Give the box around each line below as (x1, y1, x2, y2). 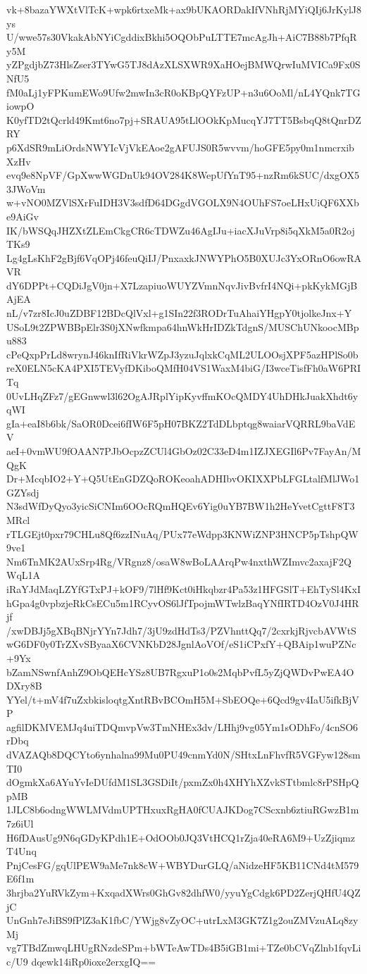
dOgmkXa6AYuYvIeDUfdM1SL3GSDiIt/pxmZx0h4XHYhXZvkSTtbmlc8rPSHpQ (6, 775, 359, 789)
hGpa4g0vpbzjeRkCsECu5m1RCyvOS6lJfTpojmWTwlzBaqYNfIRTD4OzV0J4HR (6, 595, 359, 610)
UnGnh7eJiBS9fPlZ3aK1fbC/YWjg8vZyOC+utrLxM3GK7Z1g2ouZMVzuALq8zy (6, 913, 359, 928)
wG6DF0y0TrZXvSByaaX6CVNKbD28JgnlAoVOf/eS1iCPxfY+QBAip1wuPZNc (6, 637, 356, 651)
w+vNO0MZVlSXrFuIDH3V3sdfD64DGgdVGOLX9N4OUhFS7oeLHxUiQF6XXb (6, 195, 359, 210)
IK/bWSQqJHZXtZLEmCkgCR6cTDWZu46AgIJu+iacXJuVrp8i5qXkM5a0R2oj (6, 223, 355, 237)
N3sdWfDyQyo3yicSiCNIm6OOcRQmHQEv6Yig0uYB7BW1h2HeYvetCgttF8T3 (6, 499, 355, 513)
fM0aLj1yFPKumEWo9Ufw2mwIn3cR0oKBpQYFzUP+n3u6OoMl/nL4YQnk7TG (6, 85, 361, 99)
